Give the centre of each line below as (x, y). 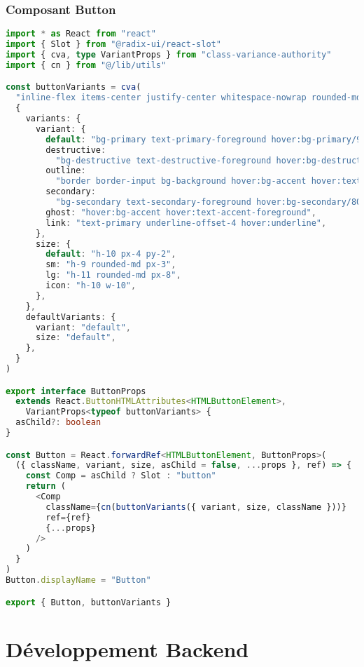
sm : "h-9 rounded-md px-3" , (111, 265)
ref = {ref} (68, 517)
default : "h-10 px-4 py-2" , (111, 254)
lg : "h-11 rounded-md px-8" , (113, 275)
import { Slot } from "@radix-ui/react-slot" (113, 45)
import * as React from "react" (81, 34)
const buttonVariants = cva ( (73, 87)
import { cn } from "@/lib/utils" (86, 65)
